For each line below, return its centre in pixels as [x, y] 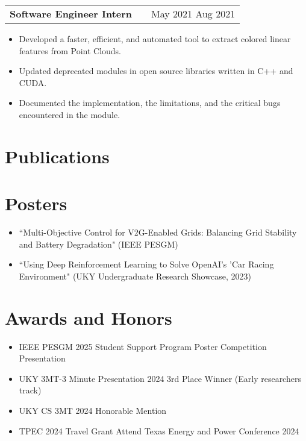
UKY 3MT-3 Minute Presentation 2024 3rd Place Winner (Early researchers [160, 378]
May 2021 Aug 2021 [193, 14]
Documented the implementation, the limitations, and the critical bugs [150, 103]
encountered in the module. [70, 114]
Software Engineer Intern [71, 14]
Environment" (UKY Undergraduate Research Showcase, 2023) [135, 276]
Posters [36, 203]
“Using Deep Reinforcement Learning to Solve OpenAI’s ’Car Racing [146, 264]
